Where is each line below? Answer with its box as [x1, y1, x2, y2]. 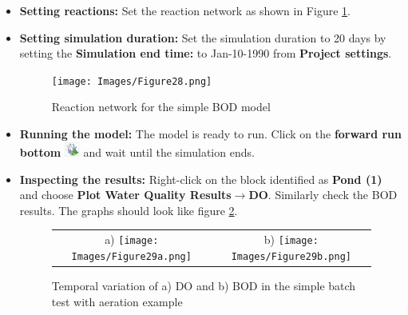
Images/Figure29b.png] [231, 250, 352, 262]
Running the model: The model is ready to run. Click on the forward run [19, 126, 402, 142]
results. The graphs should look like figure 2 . [19, 201, 238, 218]
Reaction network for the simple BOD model [51, 98, 271, 115]
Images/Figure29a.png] [71, 250, 192, 262]
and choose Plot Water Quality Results [19, 186, 232, 203]
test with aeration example [51, 293, 183, 309]
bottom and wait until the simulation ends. [19, 144, 255, 160]
